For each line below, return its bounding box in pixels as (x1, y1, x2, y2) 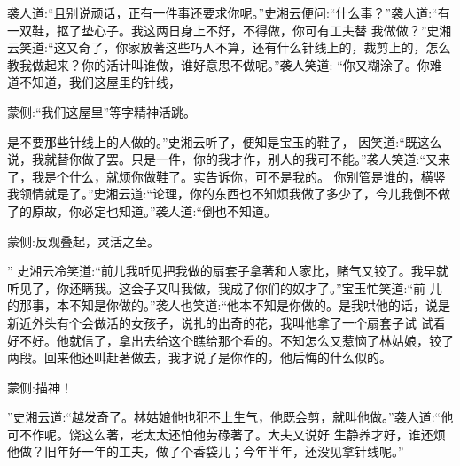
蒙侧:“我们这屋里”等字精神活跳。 (7, 102, 197, 120)
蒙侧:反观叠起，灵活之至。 (7, 231, 160, 250)
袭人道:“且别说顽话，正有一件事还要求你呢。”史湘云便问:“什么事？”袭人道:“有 (7, 4, 450, 21)
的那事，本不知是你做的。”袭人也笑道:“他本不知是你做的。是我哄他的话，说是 (7, 296, 451, 315)
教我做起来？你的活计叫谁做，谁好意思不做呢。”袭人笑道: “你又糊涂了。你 (7, 55, 430, 74)
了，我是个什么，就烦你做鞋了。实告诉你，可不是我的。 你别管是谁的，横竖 (7, 167, 446, 185)
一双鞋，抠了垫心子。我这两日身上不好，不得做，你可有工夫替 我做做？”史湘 (7, 20, 452, 39)
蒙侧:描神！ (7, 377, 73, 396)
